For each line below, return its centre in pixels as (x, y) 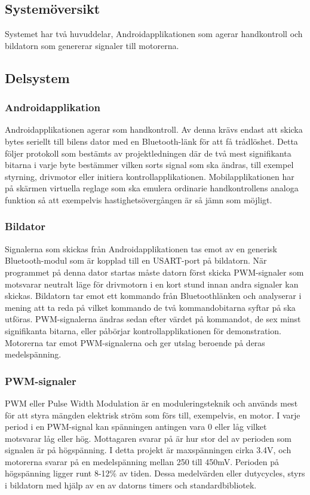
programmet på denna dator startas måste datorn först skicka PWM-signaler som (154, 272)
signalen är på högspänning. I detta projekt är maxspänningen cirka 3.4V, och (148, 450)
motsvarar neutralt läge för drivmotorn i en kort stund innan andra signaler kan (152, 284)
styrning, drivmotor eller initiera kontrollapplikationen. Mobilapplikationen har (150, 176)
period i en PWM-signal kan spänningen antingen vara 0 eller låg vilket (136, 427)
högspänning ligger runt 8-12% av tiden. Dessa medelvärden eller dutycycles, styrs (155, 473)
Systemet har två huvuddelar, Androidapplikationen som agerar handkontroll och (154, 34)
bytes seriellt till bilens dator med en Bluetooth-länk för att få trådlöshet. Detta (151, 141)
